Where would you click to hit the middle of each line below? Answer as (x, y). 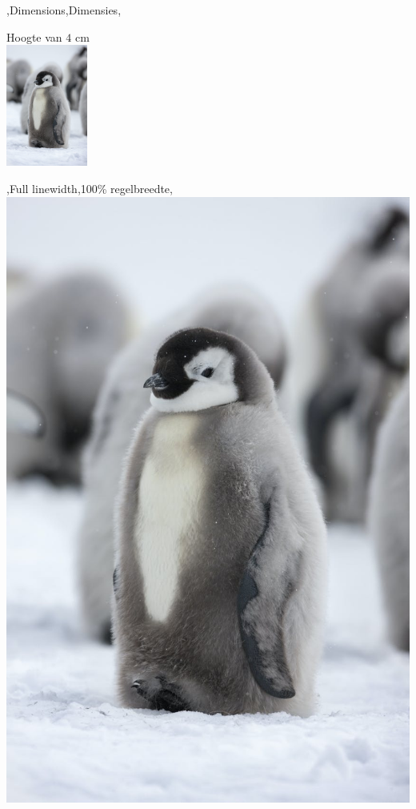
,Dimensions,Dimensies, (64, 10)
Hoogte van (34, 36)
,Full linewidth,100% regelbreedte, (90, 188)
